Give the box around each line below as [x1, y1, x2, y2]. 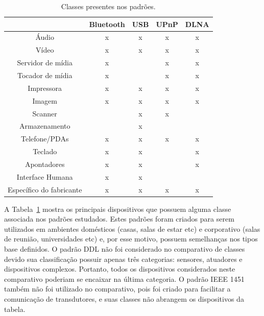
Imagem [32, 95, 57, 106]
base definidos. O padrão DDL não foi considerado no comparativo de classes [4, 244, 245, 254]
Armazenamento [19, 120, 70, 131]
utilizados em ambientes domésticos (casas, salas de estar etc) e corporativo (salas [4, 223, 260, 234]
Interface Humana [16, 171, 73, 182]
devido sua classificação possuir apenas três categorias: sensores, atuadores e [4, 253, 243, 264]
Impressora [28, 82, 62, 93]
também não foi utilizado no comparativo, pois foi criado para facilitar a [4, 283, 231, 294]
